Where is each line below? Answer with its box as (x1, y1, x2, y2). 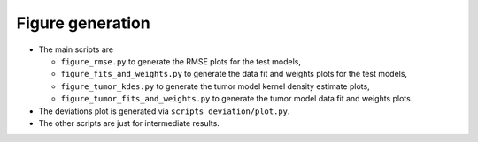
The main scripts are (38, 44, 114, 55)
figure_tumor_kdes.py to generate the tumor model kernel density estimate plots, (60, 80, 371, 92)
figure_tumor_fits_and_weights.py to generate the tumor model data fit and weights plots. (60, 93, 413, 104)
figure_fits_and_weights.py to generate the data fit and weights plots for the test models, (60, 69, 407, 79)
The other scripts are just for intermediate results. (38, 117, 220, 128)
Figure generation (16, 13, 150, 33)
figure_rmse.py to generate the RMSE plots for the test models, (60, 56, 301, 66)
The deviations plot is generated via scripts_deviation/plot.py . (38, 106, 290, 116)
